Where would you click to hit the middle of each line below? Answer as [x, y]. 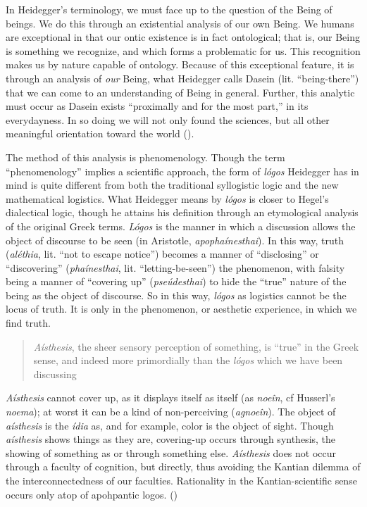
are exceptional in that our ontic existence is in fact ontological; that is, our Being [183, 37]
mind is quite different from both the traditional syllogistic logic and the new [172, 185]
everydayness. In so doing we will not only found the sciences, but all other [168, 119]
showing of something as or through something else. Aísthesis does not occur [171, 452]
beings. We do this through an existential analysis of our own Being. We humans [180, 23]
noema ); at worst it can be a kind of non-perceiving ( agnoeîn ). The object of [171, 412]
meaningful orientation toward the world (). [100, 133]
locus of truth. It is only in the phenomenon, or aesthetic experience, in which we [181, 309]
